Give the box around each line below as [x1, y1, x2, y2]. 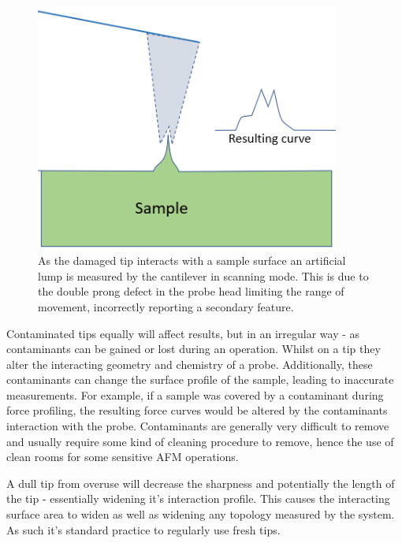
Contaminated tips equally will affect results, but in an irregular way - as [6, 325, 360, 341]
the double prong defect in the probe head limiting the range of [38, 283, 344, 299]
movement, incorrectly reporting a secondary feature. [38, 298, 294, 314]
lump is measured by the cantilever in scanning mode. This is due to [38, 267, 369, 284]
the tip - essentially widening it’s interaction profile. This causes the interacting [6, 490, 390, 507]
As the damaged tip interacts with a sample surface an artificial [38, 252, 346, 269]
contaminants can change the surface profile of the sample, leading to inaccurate [6, 371, 394, 388]
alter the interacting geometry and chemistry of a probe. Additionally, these [6, 355, 373, 372]
